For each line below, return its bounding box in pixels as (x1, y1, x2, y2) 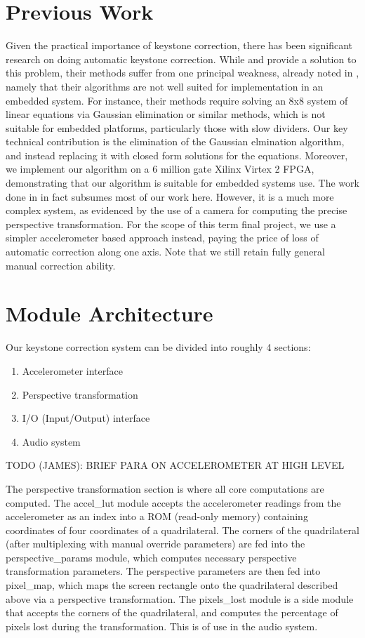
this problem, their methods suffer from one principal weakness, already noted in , (6, 65, 359, 80)
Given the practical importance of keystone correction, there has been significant (6, 38, 353, 53)
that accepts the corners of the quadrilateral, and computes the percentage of (6, 605, 338, 620)
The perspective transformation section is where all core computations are (6, 481, 324, 496)
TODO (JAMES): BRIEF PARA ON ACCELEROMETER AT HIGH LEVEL (6, 458, 345, 472)
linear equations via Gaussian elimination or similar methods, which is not (6, 107, 326, 121)
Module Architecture (6, 299, 213, 328)
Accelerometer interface (22, 363, 123, 378)
